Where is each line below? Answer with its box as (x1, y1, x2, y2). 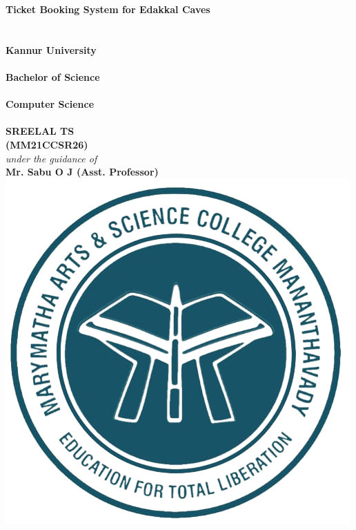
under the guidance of (6, 151, 97, 165)
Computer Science (6, 97, 95, 111)
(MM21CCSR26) (6, 137, 88, 151)
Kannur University (6, 42, 97, 57)
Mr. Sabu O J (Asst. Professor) (6, 164, 159, 179)
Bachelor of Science (6, 69, 100, 84)
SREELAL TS (6, 124, 75, 138)
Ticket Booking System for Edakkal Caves (6, 2, 210, 16)
